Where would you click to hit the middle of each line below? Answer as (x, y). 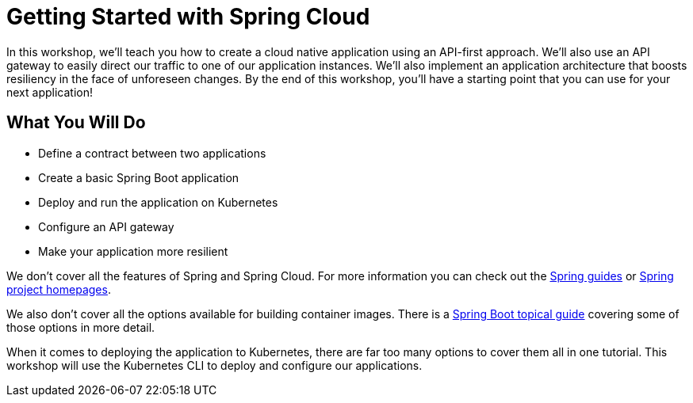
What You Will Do (76, 123)
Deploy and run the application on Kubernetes (158, 202)
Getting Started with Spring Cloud (188, 17)
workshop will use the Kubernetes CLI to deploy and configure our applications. (214, 365)
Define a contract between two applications (152, 153)
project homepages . (59, 289)
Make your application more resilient (133, 251)
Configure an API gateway (106, 226)
